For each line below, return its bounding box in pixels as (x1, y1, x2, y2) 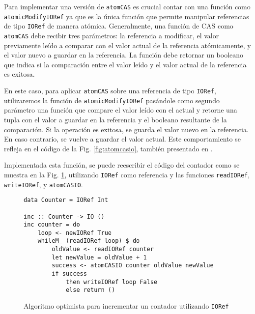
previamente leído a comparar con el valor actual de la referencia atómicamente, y (4, 40, 251, 50)
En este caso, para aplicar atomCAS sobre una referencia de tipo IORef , (4, 86, 216, 95)
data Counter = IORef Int (24, 197, 108, 204)
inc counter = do (24, 221, 80, 228)
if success (52, 270, 87, 278)
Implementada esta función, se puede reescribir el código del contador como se (4, 160, 240, 170)
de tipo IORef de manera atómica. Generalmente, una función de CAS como (4, 21, 233, 31)
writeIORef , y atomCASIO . (4, 179, 83, 189)
